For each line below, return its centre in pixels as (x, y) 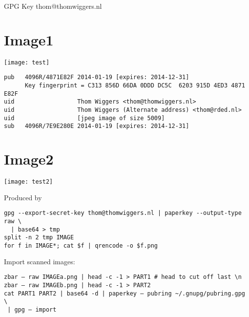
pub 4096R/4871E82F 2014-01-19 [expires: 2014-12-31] (97, 77)
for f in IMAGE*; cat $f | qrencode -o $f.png (81, 245)
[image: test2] (29, 182)
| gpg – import (32, 309)
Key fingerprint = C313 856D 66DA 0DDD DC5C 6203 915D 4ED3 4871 (135, 86)
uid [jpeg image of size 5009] (84, 118)
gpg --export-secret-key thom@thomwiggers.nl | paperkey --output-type (123, 213)
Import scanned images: (40, 261)
